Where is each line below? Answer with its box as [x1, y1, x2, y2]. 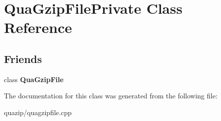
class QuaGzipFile [4, 74, 64, 84]
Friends [4, 51, 42, 66]
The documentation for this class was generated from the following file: [4, 91, 218, 101]
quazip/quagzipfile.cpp [4, 107, 72, 117]
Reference [4, 17, 72, 37]
